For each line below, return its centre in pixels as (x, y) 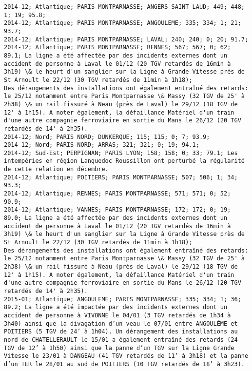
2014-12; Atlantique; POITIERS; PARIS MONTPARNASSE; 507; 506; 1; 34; (121, 177)
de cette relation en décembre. (56, 169)
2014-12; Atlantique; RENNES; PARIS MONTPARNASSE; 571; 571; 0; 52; (117, 194)
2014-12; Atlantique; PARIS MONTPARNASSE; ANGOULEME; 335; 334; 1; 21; (123, 23)
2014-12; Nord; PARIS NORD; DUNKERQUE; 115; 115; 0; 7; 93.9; (107, 137)
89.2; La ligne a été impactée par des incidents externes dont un (116, 307)
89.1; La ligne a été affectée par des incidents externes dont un (116, 55)
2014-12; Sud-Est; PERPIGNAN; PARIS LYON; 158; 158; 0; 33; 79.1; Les (121, 153)
